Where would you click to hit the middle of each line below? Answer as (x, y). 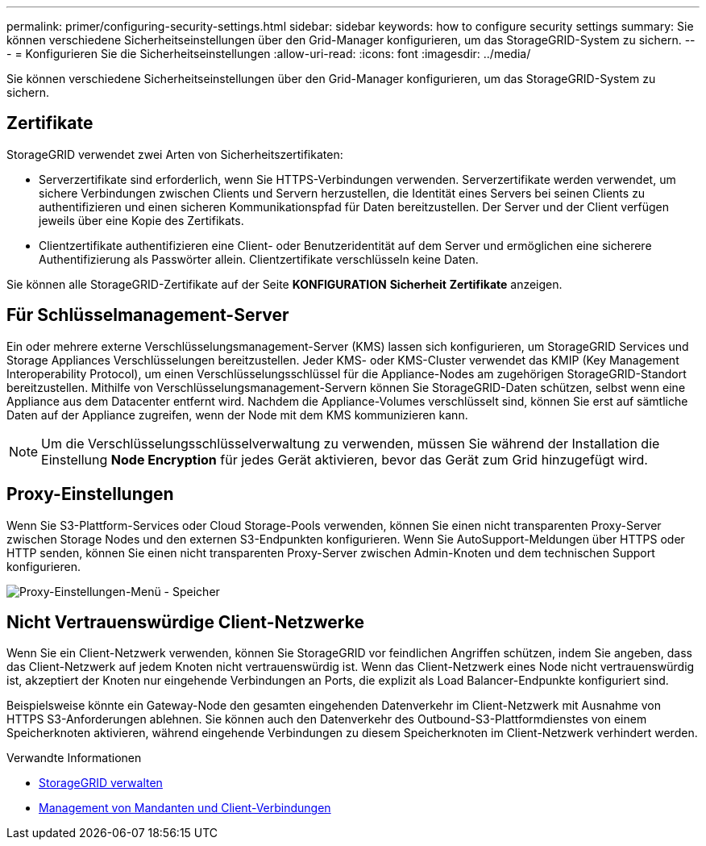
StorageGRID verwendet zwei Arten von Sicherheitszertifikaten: (175, 154)
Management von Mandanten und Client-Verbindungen (185, 808)
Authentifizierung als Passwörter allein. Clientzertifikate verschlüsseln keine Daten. (259, 259)
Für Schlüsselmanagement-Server (148, 315)
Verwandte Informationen (74, 758)
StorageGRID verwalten (101, 783)
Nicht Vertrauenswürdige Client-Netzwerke (185, 622)
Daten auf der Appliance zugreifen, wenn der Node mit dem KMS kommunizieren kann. (237, 415)
